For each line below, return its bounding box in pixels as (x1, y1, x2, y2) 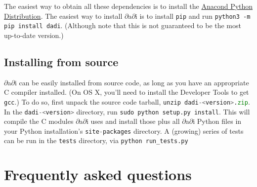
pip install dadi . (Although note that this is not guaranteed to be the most (4, 20, 241, 31)
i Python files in (193, 116, 242, 126)
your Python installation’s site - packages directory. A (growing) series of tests (4, 125, 244, 136)
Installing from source (4, 54, 119, 69)
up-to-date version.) (4, 30, 64, 40)
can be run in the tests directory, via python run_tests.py (4, 135, 188, 146)
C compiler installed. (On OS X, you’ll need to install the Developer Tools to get (4, 87, 249, 97)
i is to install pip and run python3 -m (135, 10, 251, 21)
